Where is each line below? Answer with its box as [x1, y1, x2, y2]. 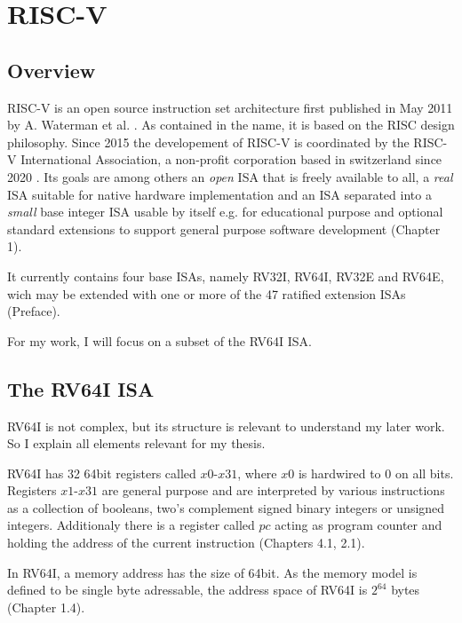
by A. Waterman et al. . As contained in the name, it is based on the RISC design [7, 115, 455, 134]
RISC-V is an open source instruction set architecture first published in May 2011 [7, 98, 453, 116]
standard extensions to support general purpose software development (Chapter [7, 219, 441, 238]
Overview [7, 56, 96, 83]
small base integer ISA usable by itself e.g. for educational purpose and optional [7, 202, 443, 221]
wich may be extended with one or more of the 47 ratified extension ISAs [7, 284, 406, 303]
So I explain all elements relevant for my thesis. [7, 434, 266, 453]
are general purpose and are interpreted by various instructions [101, 481, 445, 500]
